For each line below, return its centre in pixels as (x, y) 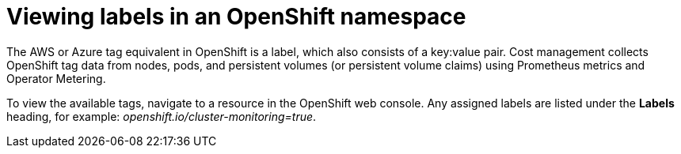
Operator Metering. (56, 78)
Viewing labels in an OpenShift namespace (236, 17)
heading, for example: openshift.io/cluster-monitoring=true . (162, 116)
